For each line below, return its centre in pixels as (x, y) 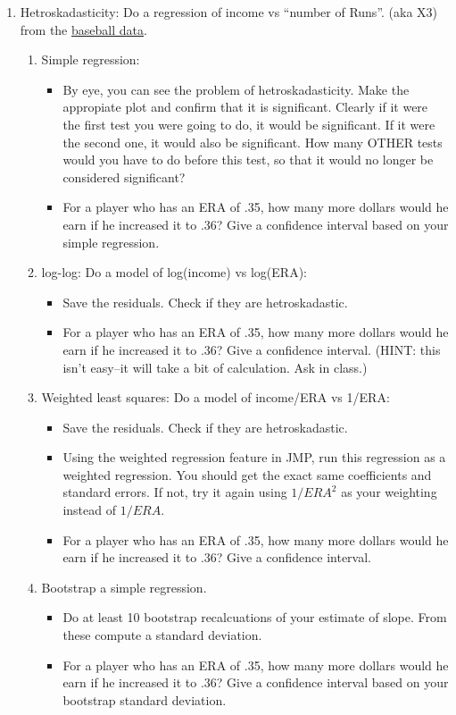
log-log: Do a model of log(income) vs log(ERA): (174, 272)
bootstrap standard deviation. (145, 699)
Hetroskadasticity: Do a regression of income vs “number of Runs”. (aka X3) (229, 12)
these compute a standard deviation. (162, 635)
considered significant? (124, 177)
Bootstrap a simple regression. (124, 587)
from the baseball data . (83, 29)
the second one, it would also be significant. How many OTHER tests (253, 142)
